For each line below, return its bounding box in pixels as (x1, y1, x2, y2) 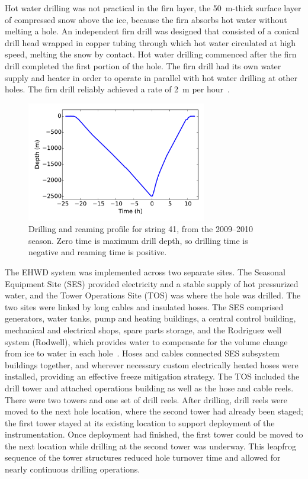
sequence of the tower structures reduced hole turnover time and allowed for (5, 451, 281, 464)
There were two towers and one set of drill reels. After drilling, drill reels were (5, 393, 288, 406)
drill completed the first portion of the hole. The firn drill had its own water (5, 59, 281, 72)
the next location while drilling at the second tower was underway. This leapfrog (5, 439, 296, 452)
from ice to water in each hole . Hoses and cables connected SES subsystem (5, 347, 280, 359)
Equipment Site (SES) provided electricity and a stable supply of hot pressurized (5, 277, 299, 290)
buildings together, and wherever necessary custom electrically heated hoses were (5, 358, 299, 371)
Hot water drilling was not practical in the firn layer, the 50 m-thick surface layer (5, 2, 301, 14)
